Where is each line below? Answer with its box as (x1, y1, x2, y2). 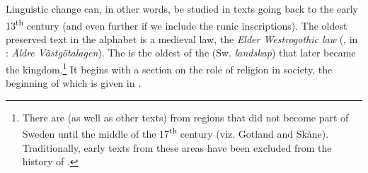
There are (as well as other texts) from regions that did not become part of (22, 109, 349, 124)
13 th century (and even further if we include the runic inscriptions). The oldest (6, 16, 347, 32)
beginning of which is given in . (6, 76, 142, 90)
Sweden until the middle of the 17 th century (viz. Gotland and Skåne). (22, 124, 329, 141)
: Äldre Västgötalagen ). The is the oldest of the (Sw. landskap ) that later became (6, 45, 356, 60)
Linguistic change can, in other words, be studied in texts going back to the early (6, 1, 359, 16)
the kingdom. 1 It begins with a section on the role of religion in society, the (6, 60, 333, 76)
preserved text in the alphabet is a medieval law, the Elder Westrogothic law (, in (6, 31, 358, 46)
